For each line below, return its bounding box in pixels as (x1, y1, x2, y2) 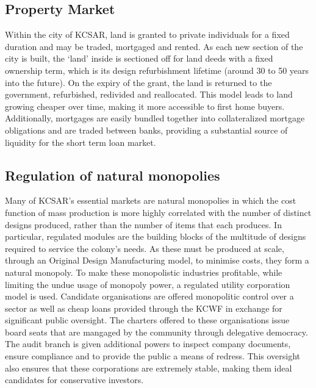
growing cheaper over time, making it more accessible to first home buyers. (5, 99, 285, 112)
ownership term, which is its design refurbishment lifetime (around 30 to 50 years (5, 63, 309, 76)
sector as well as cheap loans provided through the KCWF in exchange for (5, 301, 282, 314)
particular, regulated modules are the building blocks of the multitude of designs (5, 230, 306, 243)
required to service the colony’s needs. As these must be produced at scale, (5, 242, 284, 254)
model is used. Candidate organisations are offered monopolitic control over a (5, 290, 294, 303)
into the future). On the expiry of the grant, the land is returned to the (5, 76, 272, 88)
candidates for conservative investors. (5, 373, 144, 386)
